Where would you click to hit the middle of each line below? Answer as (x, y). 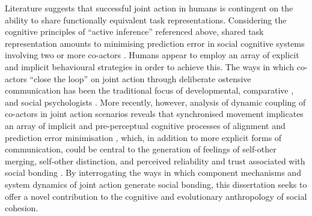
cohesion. (22, 208)
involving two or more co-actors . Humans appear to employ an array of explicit (152, 55)
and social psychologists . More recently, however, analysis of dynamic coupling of (155, 102)
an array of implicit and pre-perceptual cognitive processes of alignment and (145, 125)
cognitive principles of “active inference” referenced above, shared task (134, 31)
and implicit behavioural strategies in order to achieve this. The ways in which (150, 66)
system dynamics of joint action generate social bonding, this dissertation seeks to (156, 184)
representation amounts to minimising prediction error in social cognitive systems (155, 43)
